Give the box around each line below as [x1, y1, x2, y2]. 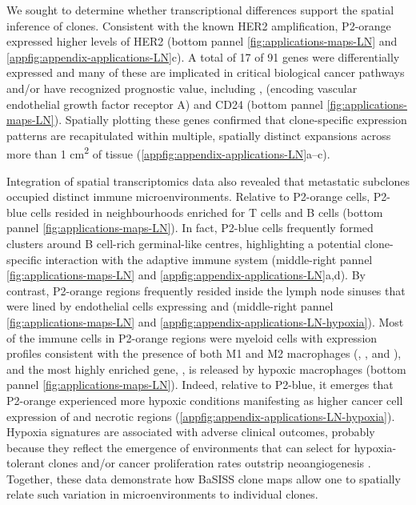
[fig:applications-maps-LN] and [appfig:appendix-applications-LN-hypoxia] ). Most [6, 313, 404, 330]
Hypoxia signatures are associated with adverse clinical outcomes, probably [6, 423, 375, 440]
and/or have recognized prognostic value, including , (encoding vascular [6, 79, 358, 96]
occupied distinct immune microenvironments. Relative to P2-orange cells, [6, 188, 370, 205]
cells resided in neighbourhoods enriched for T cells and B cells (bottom [30, 203, 383, 220]
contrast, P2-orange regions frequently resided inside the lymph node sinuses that [6, 282, 406, 299]
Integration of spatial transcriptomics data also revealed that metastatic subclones [6, 172, 410, 189]
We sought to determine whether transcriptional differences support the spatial [6, 2, 394, 18]
